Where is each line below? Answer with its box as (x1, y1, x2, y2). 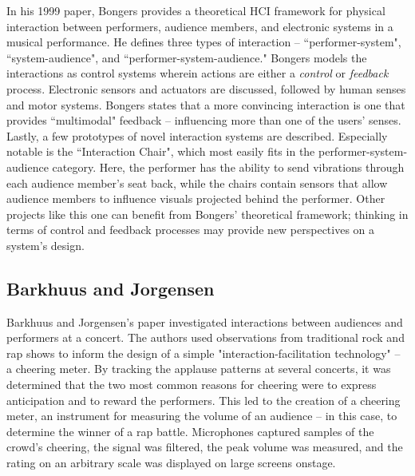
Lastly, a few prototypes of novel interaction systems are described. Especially (6, 127, 388, 144)
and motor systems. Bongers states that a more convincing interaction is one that (6, 96, 405, 113)
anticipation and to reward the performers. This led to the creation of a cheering (6, 391, 401, 408)
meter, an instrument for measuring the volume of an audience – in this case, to (6, 407, 397, 424)
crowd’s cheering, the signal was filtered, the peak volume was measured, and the (6, 438, 403, 455)
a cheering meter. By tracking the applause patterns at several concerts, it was (6, 360, 391, 377)
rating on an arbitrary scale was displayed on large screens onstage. (6, 454, 336, 471)
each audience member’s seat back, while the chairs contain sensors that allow (6, 174, 388, 191)
